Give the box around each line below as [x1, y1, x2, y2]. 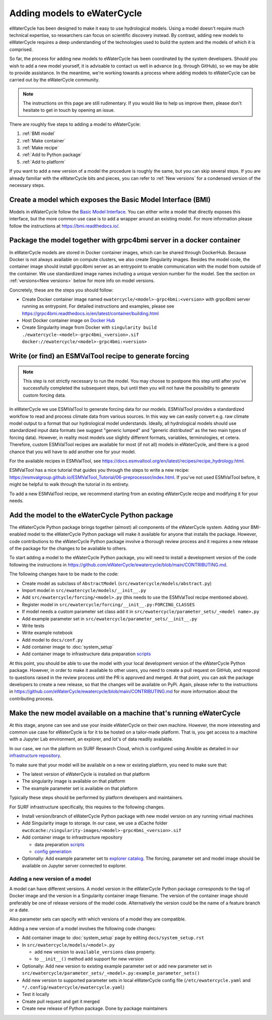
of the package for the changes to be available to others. [9, 545, 127, 551]
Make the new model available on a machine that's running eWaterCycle [9, 709, 241, 717]
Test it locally [22, 991, 50, 997]
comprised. [9, 46, 33, 53]
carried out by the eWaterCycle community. [9, 77, 100, 83]
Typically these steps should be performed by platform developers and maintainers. [9, 795, 183, 801]
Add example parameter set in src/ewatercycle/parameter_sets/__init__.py [22, 615, 197, 621]
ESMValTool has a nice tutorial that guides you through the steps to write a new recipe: [9, 467, 190, 473]
